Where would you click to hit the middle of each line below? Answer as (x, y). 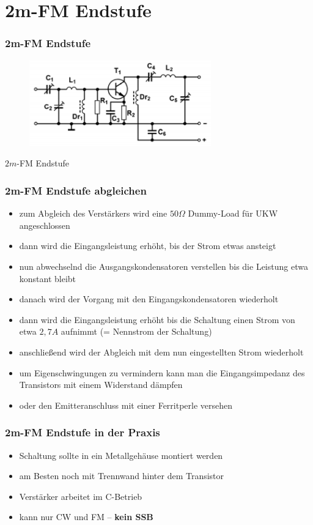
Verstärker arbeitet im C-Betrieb (81, 496)
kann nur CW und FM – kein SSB (86, 517)
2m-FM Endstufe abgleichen (76, 190)
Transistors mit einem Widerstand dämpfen (101, 385)
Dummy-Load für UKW (233, 213)
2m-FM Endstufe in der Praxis (83, 432)
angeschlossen (45, 225)
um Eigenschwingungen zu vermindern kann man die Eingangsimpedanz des (162, 372)
